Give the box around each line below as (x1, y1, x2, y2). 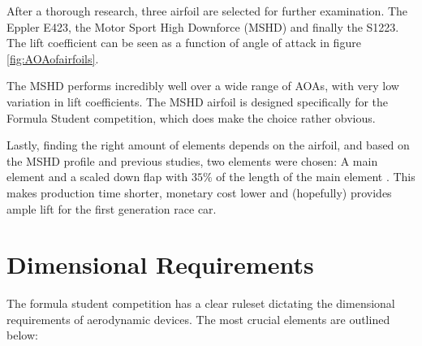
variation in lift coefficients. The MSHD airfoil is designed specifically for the (6, 93, 389, 110)
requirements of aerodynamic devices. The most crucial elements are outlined (6, 310, 390, 327)
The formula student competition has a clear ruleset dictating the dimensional (6, 295, 395, 312)
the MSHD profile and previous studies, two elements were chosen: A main (6, 152, 378, 169)
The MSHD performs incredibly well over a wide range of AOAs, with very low (6, 77, 399, 94)
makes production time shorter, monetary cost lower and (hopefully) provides (6, 184, 392, 201)
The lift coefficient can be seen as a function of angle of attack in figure (6, 34, 361, 51)
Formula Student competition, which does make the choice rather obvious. (6, 109, 376, 126)
